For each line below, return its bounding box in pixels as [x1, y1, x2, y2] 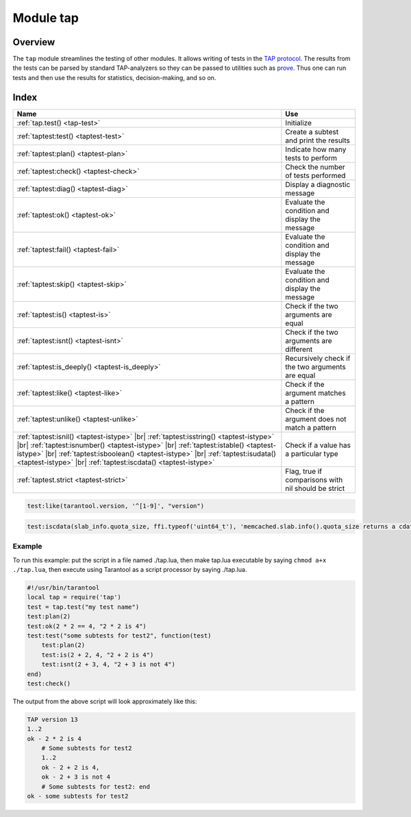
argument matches [285, 388, 346, 397]
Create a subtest [285, 127, 339, 136]
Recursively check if [285, 353, 351, 363]
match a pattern [285, 423, 337, 432]
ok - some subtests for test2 [27, 792, 129, 801]
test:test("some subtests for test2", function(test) [27, 631, 212, 640]
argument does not [285, 414, 347, 424]
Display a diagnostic [285, 179, 351, 189]
